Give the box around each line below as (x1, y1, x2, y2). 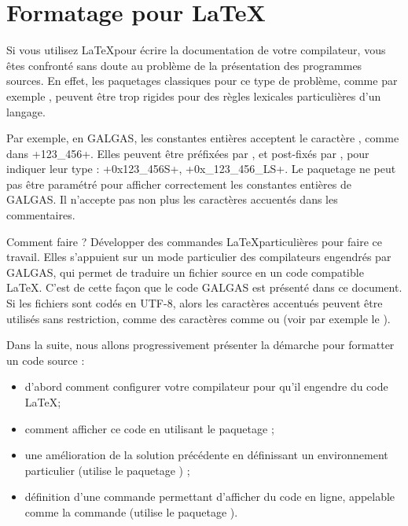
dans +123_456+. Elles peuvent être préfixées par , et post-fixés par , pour (6, 145, 369, 161)
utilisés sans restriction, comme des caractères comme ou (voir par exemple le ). (6, 310, 391, 326)
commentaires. (6, 207, 75, 223)
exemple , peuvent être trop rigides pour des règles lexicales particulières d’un (6, 87, 381, 104)
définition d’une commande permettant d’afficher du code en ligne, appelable (24, 488, 395, 505)
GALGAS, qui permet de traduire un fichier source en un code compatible (6, 263, 364, 280)
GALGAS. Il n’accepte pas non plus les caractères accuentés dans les (6, 191, 338, 208)
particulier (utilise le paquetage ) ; (24, 462, 190, 478)
